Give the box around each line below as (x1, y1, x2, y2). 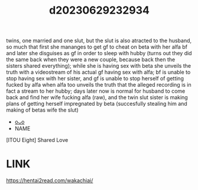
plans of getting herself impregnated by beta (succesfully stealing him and (6, 100, 187, 107)
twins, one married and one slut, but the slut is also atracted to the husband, (6, 37, 192, 45)
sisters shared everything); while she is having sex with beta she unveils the (6, 62, 191, 69)
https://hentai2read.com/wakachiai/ (6, 177, 93, 184)
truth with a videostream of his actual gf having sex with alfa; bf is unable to (6, 69, 191, 76)
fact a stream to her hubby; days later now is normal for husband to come (6, 87, 186, 95)
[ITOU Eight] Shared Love (6, 137, 69, 144)
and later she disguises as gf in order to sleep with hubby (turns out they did (6, 50, 192, 57)
